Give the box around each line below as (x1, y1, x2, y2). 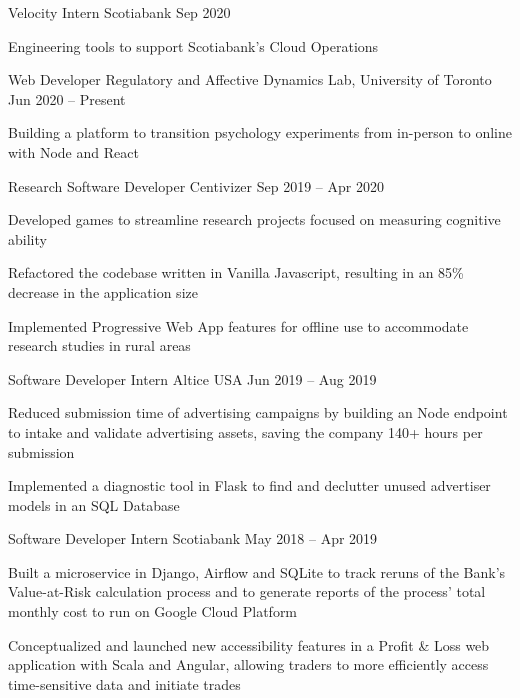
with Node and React (8, 141, 139, 162)
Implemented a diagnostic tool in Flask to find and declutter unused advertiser (8, 475, 491, 496)
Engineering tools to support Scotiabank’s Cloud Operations (8, 35, 379, 56)
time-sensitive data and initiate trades (8, 673, 241, 694)
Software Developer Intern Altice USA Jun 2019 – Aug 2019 (8, 368, 377, 389)
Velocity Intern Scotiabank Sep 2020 (8, 2, 231, 22)
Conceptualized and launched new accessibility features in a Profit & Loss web (8, 634, 490, 655)
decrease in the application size (8, 281, 198, 302)
